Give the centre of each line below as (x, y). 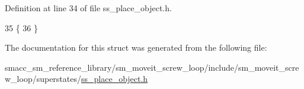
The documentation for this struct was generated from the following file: (136, 47)
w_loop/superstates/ (43, 79)
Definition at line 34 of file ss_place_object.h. (88, 8)
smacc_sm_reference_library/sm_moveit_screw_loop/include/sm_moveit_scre (152, 67)
